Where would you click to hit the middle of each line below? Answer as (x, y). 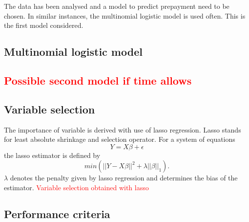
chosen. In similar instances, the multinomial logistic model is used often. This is (125, 15)
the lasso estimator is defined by (52, 155)
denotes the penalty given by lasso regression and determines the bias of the (124, 178)
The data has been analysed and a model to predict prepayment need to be (117, 6)
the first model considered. (44, 25)
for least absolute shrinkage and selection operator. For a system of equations (120, 139)
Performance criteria (57, 213)
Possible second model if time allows (98, 80)
